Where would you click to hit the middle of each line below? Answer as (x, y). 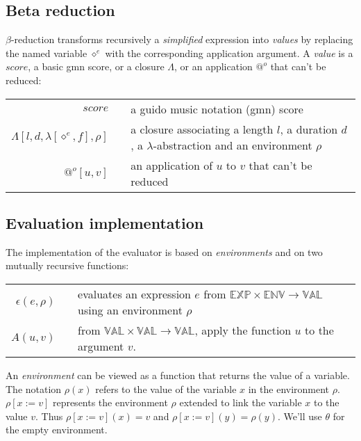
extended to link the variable (241, 402)
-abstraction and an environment (233, 145)
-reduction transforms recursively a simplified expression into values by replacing (182, 39)
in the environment (289, 388)
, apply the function (243, 330)
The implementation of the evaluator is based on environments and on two (164, 251)
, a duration (309, 129)
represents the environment (110, 402)
